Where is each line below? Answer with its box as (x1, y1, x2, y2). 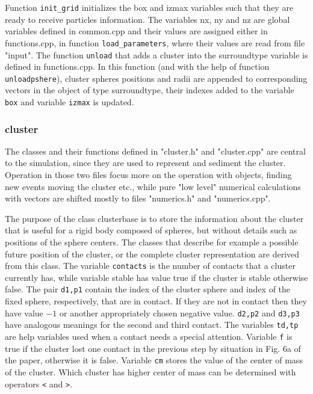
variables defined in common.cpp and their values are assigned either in (5, 25, 268, 37)
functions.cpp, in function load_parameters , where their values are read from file (5, 36, 305, 49)
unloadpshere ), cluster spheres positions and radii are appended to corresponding (5, 72, 308, 84)
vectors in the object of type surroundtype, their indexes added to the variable (5, 84, 294, 96)
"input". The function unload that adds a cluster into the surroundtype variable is (5, 48, 308, 61)
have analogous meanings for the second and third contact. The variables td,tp (5, 318, 299, 331)
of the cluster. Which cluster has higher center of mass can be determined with (5, 365, 296, 378)
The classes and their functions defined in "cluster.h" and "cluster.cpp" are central (5, 144, 306, 157)
